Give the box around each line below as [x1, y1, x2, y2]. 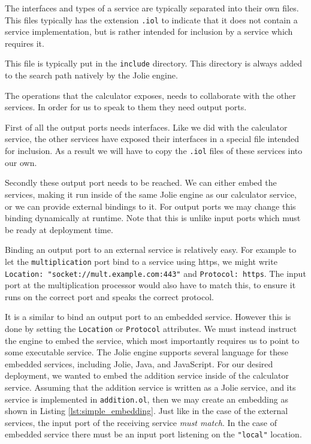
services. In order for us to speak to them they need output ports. [5, 101, 247, 113]
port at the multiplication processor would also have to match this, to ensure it [5, 279, 296, 291]
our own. [5, 156, 37, 168]
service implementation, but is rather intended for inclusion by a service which [5, 25, 293, 38]
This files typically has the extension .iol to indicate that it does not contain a [5, 13, 298, 26]
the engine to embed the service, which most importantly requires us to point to [5, 334, 300, 346]
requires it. [5, 37, 44, 49]
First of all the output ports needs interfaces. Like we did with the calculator [5, 120, 288, 133]
